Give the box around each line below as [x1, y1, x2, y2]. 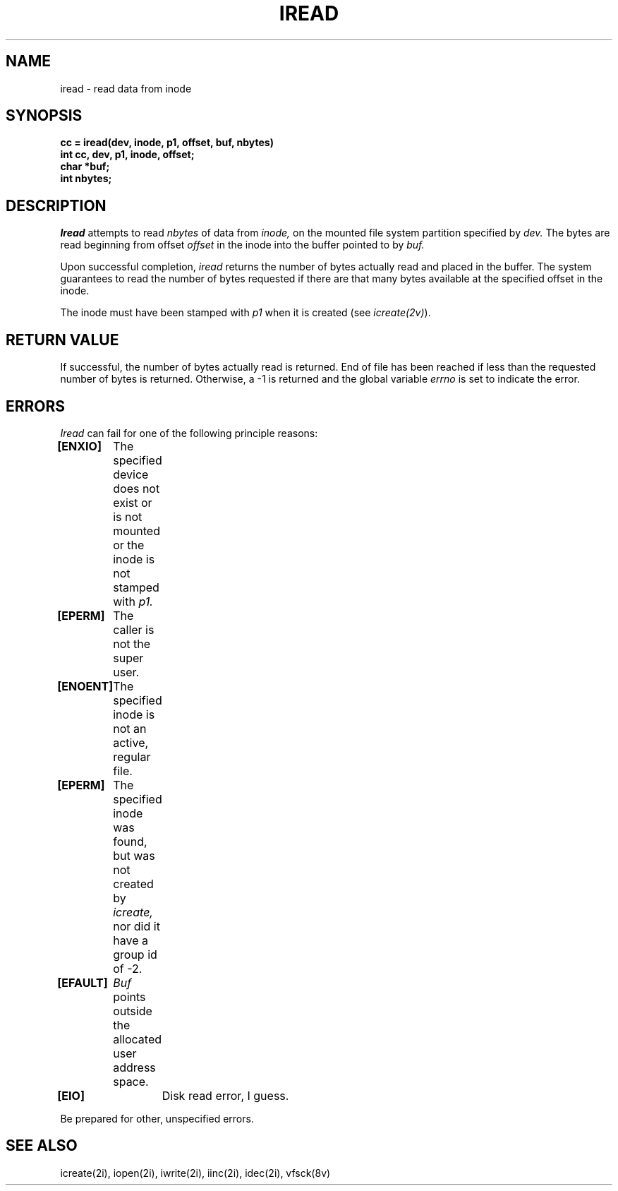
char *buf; [60, 160, 110, 173]
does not [113, 481, 160, 496]
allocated [113, 1031, 162, 1046]
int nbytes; [60, 172, 112, 185]
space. [113, 1074, 149, 1089]
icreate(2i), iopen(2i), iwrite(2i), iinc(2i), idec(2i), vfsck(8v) [60, 1166, 331, 1179]
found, [113, 834, 147, 849]
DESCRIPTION [6, 196, 107, 215]
